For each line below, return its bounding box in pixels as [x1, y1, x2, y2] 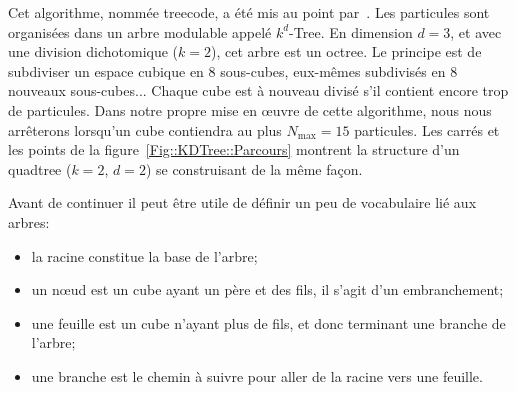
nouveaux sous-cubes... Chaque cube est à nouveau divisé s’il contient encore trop [8, 80, 509, 101]
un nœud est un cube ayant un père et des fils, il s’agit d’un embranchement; [31, 279, 504, 300]
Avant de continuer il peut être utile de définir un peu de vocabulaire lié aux [8, 192, 477, 213]
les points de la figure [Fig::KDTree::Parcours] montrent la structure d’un [8, 139, 460, 160]
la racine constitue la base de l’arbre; [31, 245, 258, 266]
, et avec [450, 21, 502, 42]
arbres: [8, 211, 50, 232]
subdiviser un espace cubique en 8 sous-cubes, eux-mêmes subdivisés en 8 [8, 60, 458, 81]
